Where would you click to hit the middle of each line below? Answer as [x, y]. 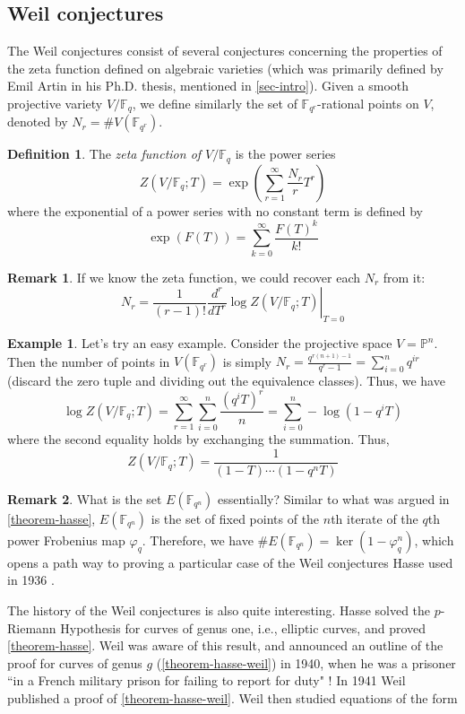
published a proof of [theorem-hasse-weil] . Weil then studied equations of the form [232, 698]
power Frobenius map [66, 540]
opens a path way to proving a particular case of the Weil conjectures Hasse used [230, 562]
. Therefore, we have [198, 540]
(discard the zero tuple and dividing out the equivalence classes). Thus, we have [226, 381]
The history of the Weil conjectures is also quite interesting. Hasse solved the [219, 610]
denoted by [38, 122]
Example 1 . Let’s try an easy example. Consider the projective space [200, 343]
